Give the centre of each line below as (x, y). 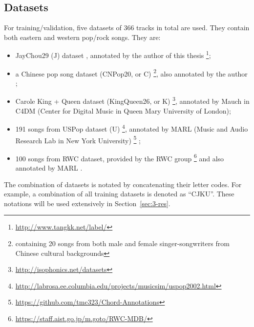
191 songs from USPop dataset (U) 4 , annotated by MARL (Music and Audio (132, 128)
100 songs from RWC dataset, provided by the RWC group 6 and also (120, 157)
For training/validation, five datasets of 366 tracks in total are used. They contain (127, 28)
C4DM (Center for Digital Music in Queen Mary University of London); (123, 110)
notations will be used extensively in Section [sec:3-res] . (87, 203)
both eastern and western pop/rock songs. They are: (82, 37)
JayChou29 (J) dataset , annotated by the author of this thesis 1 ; (113, 55)
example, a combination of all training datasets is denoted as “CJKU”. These (119, 194)
